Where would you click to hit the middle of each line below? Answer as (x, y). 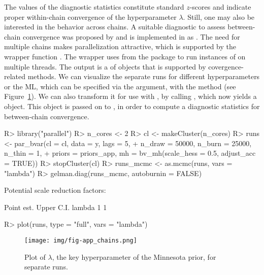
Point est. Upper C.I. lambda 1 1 (56, 207)
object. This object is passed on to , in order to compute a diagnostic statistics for (132, 106)
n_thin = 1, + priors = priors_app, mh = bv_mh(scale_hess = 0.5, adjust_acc (130, 153)
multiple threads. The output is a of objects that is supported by (105, 66)
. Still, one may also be (219, 16)
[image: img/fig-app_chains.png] (81, 240)
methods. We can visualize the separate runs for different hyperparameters (144, 76)
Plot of (35, 256)
